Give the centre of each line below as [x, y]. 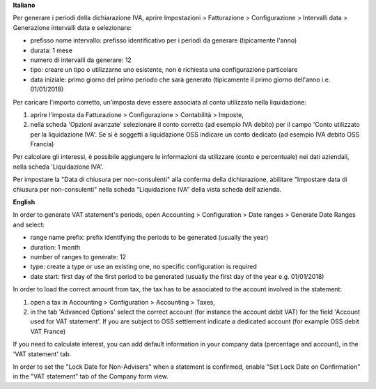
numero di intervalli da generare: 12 [81, 60]
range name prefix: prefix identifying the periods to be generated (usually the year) [149, 238]
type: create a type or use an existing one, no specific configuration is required [143, 267]
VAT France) [48, 331]
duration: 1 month [55, 247]
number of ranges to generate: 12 [78, 257]
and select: [29, 224]
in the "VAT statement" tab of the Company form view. [91, 376]
